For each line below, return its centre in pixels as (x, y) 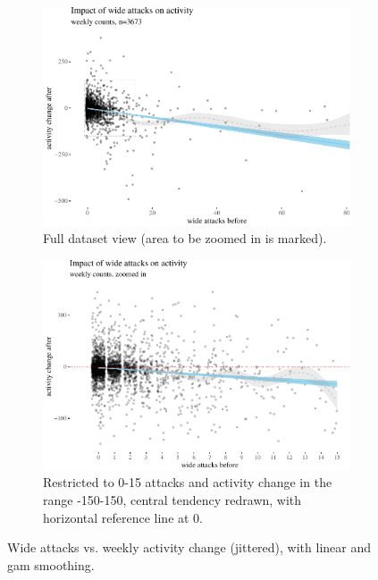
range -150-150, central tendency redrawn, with (172, 499)
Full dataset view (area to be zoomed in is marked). (185, 238)
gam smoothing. (51, 564)
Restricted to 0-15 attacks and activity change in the (188, 482)
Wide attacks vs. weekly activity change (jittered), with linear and (189, 547)
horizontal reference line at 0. (123, 517)
